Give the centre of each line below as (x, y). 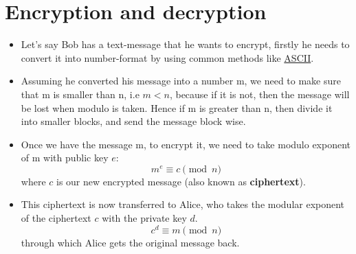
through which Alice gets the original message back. (130, 242)
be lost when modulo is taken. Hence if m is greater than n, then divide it (177, 107)
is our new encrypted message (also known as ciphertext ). (181, 181)
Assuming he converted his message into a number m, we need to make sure (181, 81)
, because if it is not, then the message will (259, 94)
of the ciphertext (56, 218)
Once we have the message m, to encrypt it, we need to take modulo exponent (186, 144)
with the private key (144, 218)
